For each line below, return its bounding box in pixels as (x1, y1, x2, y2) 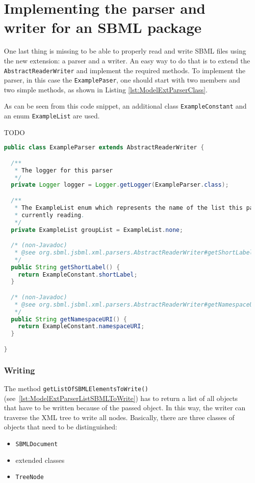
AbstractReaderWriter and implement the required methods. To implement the (4, 65, 246, 75)
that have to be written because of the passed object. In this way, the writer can (4, 402, 246, 413)
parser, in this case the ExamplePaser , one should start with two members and (4, 75, 240, 85)
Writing (4, 364, 35, 376)
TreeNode (15, 474, 44, 481)
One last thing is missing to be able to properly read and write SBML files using (4, 46, 246, 56)
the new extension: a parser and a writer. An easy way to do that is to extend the (4, 55, 250, 65)
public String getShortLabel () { (11, 263, 120, 271)
